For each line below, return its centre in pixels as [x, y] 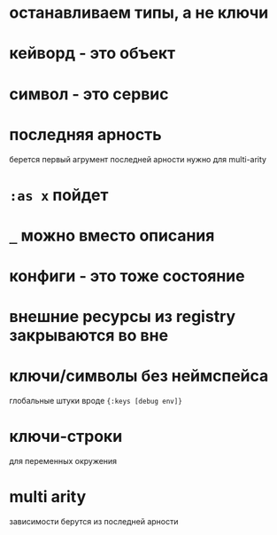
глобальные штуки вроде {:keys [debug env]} [96, 401]
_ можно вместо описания [112, 236]
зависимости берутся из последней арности [94, 522]
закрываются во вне [89, 336]
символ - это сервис [89, 94]
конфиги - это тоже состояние [127, 276]
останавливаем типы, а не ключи [139, 13]
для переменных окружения [63, 461]
